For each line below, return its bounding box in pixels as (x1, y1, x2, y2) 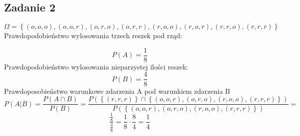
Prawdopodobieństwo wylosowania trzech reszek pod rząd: (4, 30, 182, 41)
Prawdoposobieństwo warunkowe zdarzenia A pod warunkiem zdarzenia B (4, 85, 231, 96)
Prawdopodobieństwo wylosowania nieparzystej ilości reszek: (4, 61, 188, 71)
